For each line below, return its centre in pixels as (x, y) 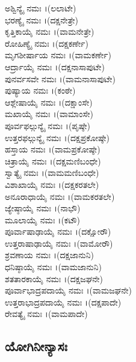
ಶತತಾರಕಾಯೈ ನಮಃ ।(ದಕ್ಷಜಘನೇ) (54, 278)
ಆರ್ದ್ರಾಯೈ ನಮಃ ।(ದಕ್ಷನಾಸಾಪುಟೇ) (55, 66)
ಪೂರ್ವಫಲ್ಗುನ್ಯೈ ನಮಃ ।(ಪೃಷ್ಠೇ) (48, 125)
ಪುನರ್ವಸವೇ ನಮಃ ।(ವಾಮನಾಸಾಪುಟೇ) (60, 78)
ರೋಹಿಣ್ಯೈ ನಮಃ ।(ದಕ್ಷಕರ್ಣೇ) (47, 43)
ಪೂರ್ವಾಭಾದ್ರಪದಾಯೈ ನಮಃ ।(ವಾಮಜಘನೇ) (68, 290)
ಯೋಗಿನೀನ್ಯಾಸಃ (36, 346)
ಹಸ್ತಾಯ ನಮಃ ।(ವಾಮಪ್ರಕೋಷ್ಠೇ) (53, 149)
